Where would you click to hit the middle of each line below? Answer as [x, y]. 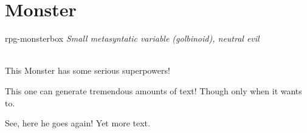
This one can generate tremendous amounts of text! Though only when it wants [153, 90]
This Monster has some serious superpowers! [88, 70]
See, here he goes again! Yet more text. [78, 123]
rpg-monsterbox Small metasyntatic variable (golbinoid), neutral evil [132, 38]
